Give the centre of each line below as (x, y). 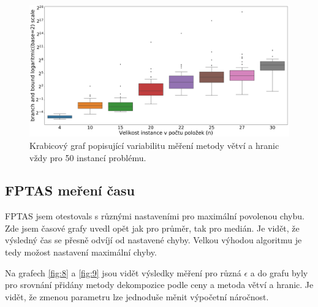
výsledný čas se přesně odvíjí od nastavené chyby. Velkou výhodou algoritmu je (153, 240)
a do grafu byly (279, 272)
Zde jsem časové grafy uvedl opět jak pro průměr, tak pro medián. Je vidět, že (152, 228)
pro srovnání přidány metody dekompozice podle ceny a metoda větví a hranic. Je (159, 285)
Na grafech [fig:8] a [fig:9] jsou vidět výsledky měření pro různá (123, 272)
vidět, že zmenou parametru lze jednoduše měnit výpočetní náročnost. (137, 296)
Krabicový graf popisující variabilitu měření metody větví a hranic (154, 145)
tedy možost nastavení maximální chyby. (81, 252)
